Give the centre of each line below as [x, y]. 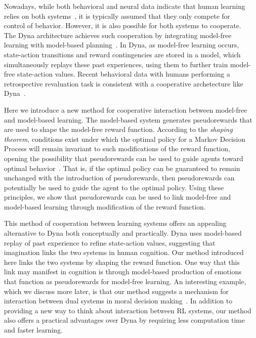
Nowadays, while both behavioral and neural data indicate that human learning [125, 6]
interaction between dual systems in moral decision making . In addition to [118, 301]
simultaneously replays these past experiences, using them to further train [116, 64]
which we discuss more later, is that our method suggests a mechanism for [116, 291]
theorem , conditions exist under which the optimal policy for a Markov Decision [125, 139]
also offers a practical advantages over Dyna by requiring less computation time [125, 320]
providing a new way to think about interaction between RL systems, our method [128, 310]
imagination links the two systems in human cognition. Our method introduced [124, 252]
